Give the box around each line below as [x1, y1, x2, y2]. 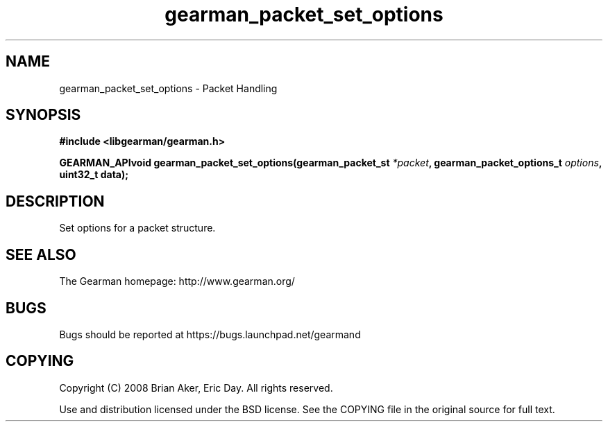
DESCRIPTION [6, 192, 105, 210]
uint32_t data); [59, 168, 129, 181]
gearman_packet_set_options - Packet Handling [59, 82, 278, 94]
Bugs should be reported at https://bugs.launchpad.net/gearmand [59, 328, 361, 340]
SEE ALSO [6, 245, 76, 263]
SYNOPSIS [6, 106, 81, 124]
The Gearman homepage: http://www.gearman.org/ [59, 275, 295, 288]
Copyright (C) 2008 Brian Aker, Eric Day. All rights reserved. [59, 381, 333, 394]
